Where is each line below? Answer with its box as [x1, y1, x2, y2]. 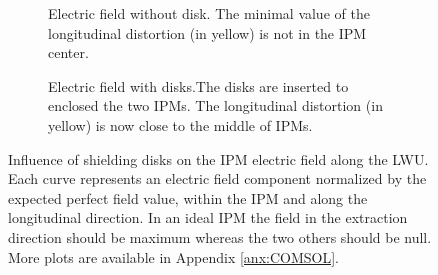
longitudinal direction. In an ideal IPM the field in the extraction [8, 207, 408, 228]
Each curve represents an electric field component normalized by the [8, 168, 427, 189]
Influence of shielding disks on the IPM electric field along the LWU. [8, 148, 429, 169]
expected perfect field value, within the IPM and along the [8, 187, 368, 208]
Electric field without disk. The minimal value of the [48, 3, 370, 23]
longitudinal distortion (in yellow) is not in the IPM [48, 22, 367, 43]
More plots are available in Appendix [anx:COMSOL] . [8, 246, 339, 267]
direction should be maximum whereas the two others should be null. [8, 226, 432, 247]
